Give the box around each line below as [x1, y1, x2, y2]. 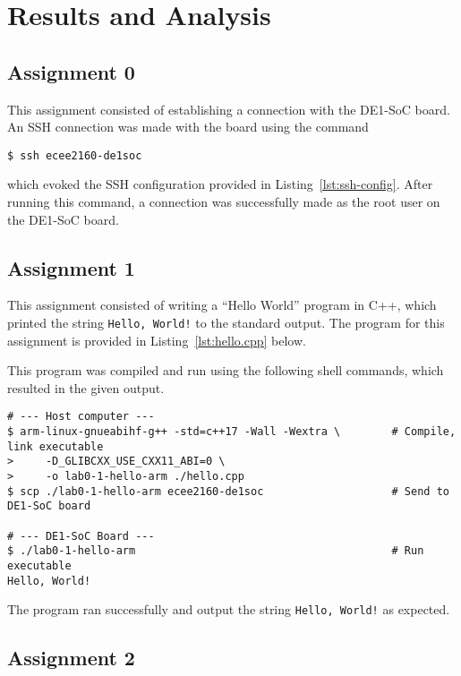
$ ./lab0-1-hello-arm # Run [7, 544, 424, 558]
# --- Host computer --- [7, 410, 155, 424]
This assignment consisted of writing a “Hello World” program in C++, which [7, 295, 437, 314]
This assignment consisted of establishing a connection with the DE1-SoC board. [7, 99, 450, 118]
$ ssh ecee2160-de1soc [7, 149, 142, 162]
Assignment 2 [7, 644, 135, 672]
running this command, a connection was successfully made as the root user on [7, 193, 440, 211]
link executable [7, 440, 104, 453]
